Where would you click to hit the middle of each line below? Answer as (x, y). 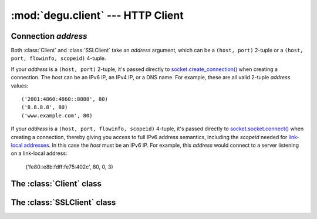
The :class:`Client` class (56, 183)
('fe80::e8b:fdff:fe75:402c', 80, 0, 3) (70, 167)
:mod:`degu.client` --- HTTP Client (97, 15)
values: (20, 86)
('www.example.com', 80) (57, 115)
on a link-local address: (39, 153)
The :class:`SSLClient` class (63, 202)
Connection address (49, 36)
